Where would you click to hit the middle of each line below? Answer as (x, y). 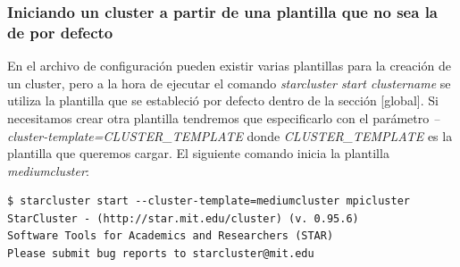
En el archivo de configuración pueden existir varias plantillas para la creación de (229, 66)
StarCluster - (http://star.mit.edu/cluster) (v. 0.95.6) (183, 218)
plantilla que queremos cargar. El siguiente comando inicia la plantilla (198, 153)
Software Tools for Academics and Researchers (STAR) (171, 236)
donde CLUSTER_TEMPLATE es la (350, 135)
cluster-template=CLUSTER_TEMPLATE (125, 135)
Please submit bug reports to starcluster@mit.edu (161, 254)
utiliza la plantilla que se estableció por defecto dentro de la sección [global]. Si (223, 100)
